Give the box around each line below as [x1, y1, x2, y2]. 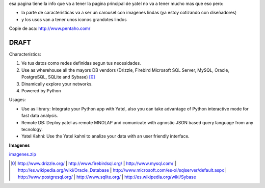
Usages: [9, 97, 26, 103]
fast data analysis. [21, 113, 58, 119]
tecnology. [21, 126, 43, 132]
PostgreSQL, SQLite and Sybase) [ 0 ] [21, 74, 95, 80]
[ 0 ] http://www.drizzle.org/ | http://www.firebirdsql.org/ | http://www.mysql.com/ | [10, 160, 176, 166]
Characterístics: [9, 52, 41, 57]
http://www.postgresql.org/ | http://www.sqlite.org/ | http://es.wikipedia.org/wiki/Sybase [18, 174, 196, 180]
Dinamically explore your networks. [21, 81, 93, 87]
